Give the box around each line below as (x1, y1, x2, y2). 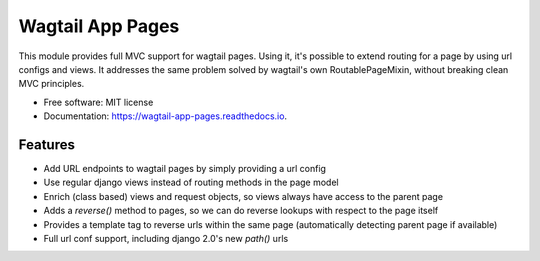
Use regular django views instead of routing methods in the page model (43, 176, 339, 189)
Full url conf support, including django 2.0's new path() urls (43, 232, 289, 244)
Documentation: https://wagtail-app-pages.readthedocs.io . (43, 110, 288, 122)
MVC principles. (18, 78, 85, 90)
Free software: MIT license (43, 96, 154, 108)
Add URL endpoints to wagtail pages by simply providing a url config (43, 163, 327, 175)
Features (18, 136, 75, 153)
